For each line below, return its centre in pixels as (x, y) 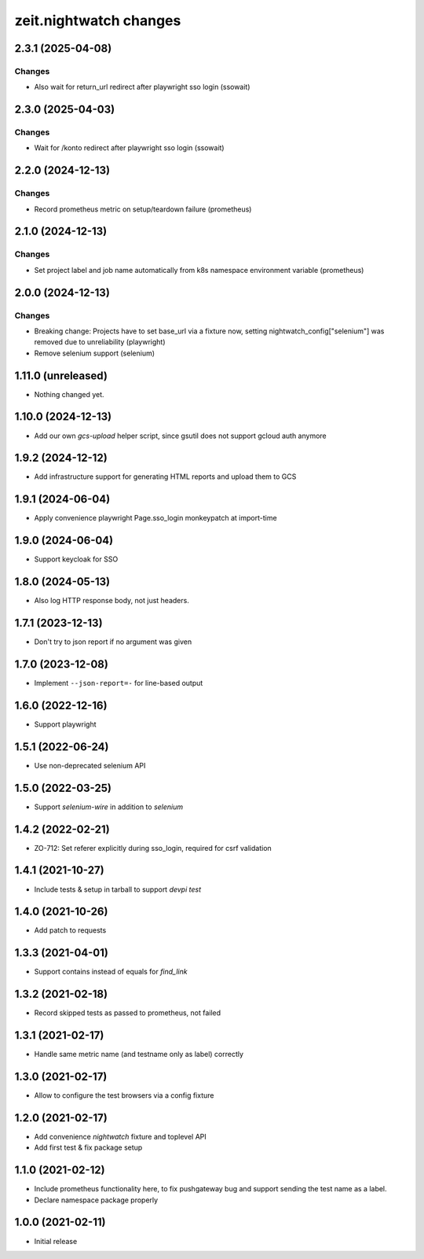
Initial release (56, 1241)
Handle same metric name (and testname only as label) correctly (139, 1055)
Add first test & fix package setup (88, 1147)
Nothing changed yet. (69, 394)
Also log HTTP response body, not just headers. (112, 601)
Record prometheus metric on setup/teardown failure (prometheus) (143, 209)
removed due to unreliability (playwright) (100, 342)
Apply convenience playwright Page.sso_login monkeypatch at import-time (156, 518)
